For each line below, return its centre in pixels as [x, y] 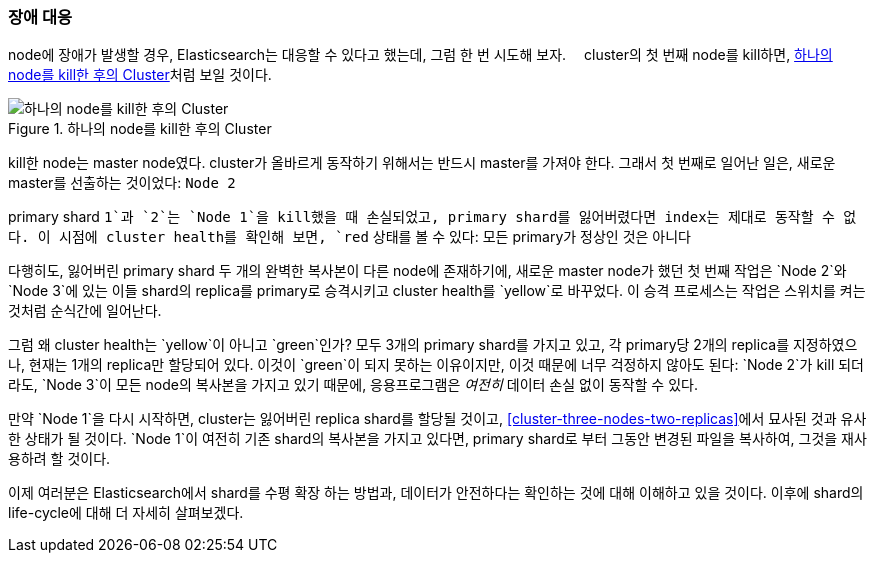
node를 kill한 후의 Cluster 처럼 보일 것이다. [140, 75]
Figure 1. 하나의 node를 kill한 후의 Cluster [140, 129]
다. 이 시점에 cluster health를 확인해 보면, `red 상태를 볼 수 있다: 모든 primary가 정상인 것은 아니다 [349, 237]
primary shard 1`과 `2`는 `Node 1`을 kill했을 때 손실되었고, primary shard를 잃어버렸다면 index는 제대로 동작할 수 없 [432, 217]
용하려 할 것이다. [59, 459]
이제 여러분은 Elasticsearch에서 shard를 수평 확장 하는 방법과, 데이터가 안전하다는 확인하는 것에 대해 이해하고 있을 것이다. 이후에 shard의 [436, 493]
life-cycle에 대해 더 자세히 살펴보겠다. [126, 513]
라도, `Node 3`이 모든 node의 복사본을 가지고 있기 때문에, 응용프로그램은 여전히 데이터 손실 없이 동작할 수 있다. [353, 385]
